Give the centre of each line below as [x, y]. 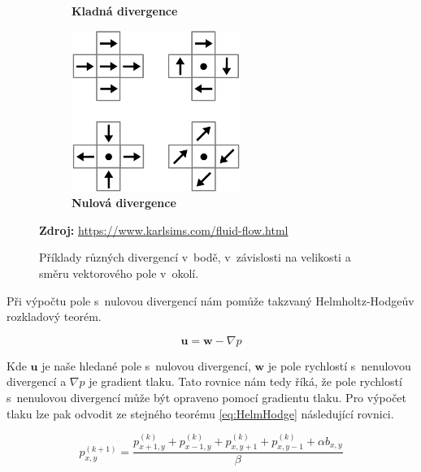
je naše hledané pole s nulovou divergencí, [146, 365]
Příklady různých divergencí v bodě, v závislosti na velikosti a [195, 257]
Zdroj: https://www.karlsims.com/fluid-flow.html [164, 230]
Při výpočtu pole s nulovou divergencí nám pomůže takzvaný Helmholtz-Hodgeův [210, 300]
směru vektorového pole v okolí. [119, 273]
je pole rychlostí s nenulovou [339, 365]
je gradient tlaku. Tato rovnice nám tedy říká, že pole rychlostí [245, 381]
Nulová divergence [124, 203]
